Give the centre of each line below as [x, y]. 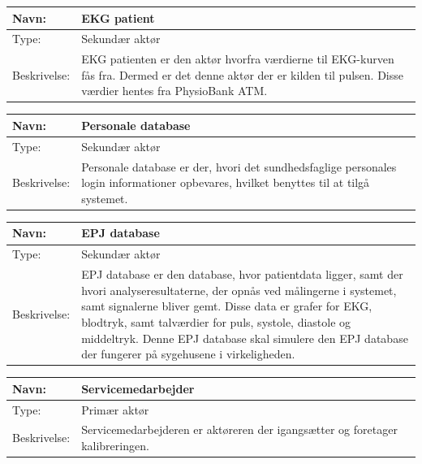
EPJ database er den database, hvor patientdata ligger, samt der [242, 274]
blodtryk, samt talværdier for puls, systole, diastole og [216, 321]
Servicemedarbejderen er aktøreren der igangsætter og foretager [239, 429]
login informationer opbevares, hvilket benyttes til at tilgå [226, 182]
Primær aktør [115, 409]
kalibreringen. [115, 445]
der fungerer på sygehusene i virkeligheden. [188, 354]
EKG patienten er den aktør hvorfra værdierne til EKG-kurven [238, 59]
